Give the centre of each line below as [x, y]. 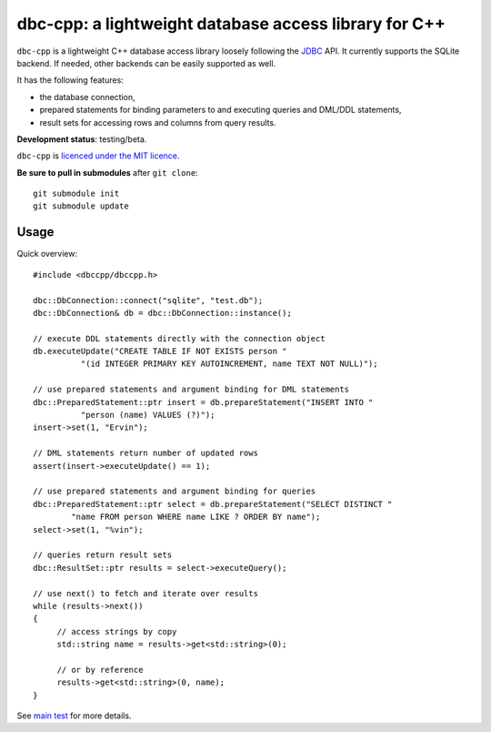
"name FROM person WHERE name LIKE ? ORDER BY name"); [196, 517]
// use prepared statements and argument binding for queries [175, 491]
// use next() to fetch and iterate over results [146, 593]
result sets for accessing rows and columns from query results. [158, 122]
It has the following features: [70, 80]
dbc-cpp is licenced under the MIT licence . [98, 156]
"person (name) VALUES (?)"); [148, 415]
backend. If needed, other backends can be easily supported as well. [146, 63]
